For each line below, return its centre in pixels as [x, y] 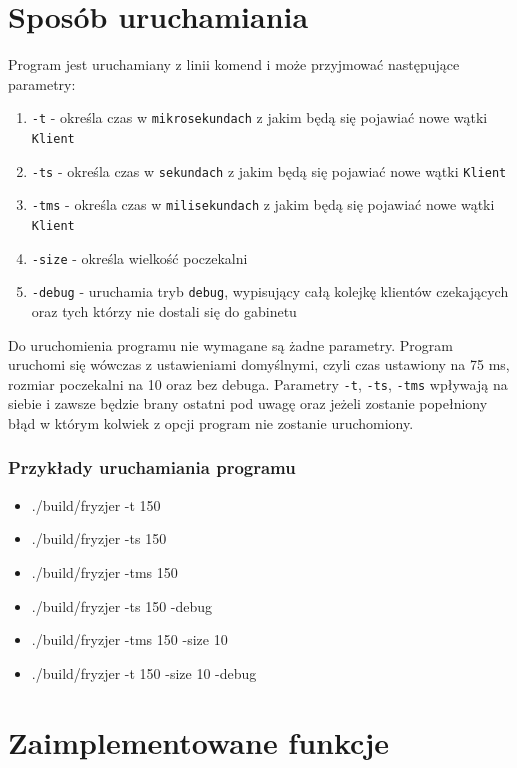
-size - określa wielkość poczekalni [139, 257]
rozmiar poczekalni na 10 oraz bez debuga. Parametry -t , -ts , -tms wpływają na [258, 383]
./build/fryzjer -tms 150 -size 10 [129, 639]
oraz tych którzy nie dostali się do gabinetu [164, 310]
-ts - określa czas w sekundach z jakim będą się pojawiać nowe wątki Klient [269, 170]
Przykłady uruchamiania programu [152, 467]
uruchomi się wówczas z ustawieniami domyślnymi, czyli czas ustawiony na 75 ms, [259, 364]
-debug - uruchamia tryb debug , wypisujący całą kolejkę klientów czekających [270, 291]
